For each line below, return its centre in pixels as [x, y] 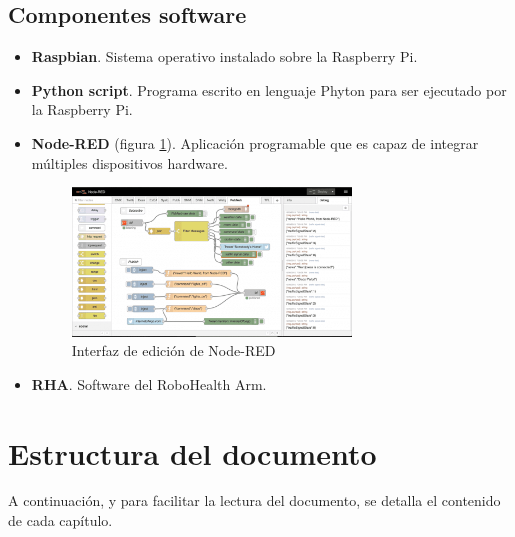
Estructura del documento [192, 452]
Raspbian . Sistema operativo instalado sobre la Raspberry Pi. [224, 56]
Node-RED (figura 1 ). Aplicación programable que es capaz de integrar [255, 142]
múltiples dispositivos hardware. [129, 162]
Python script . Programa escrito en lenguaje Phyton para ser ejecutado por [269, 89]
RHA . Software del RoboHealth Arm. [149, 383]
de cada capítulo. [60, 520]
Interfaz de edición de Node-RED [173, 350]
